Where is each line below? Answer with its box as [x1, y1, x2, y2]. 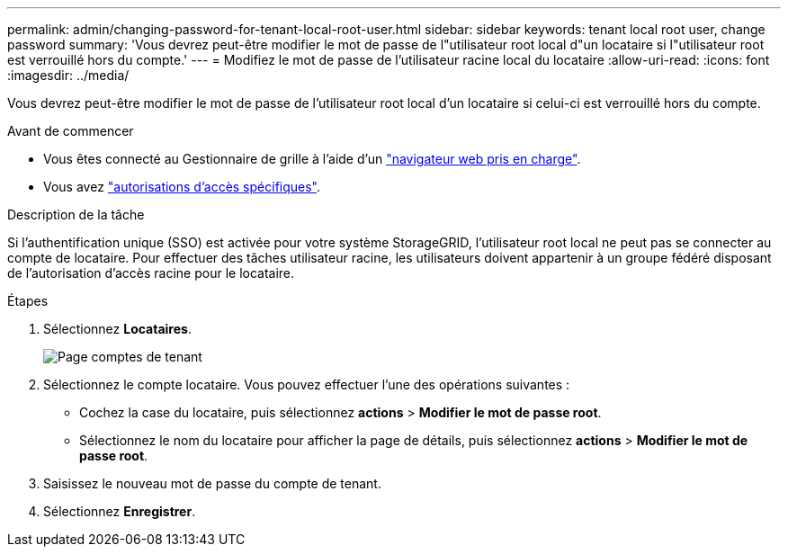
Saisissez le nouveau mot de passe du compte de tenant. [43, 476, 381, 491]
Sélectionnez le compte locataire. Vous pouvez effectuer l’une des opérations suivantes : [43, 377, 570, 392]
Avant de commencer [7, 123, 134, 138]
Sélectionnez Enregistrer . [43, 504, 196, 519]
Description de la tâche [7, 207, 145, 222]
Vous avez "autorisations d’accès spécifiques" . [43, 179, 321, 194]
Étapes [7, 293, 49, 308]
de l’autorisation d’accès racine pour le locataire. [7, 265, 295, 281]
